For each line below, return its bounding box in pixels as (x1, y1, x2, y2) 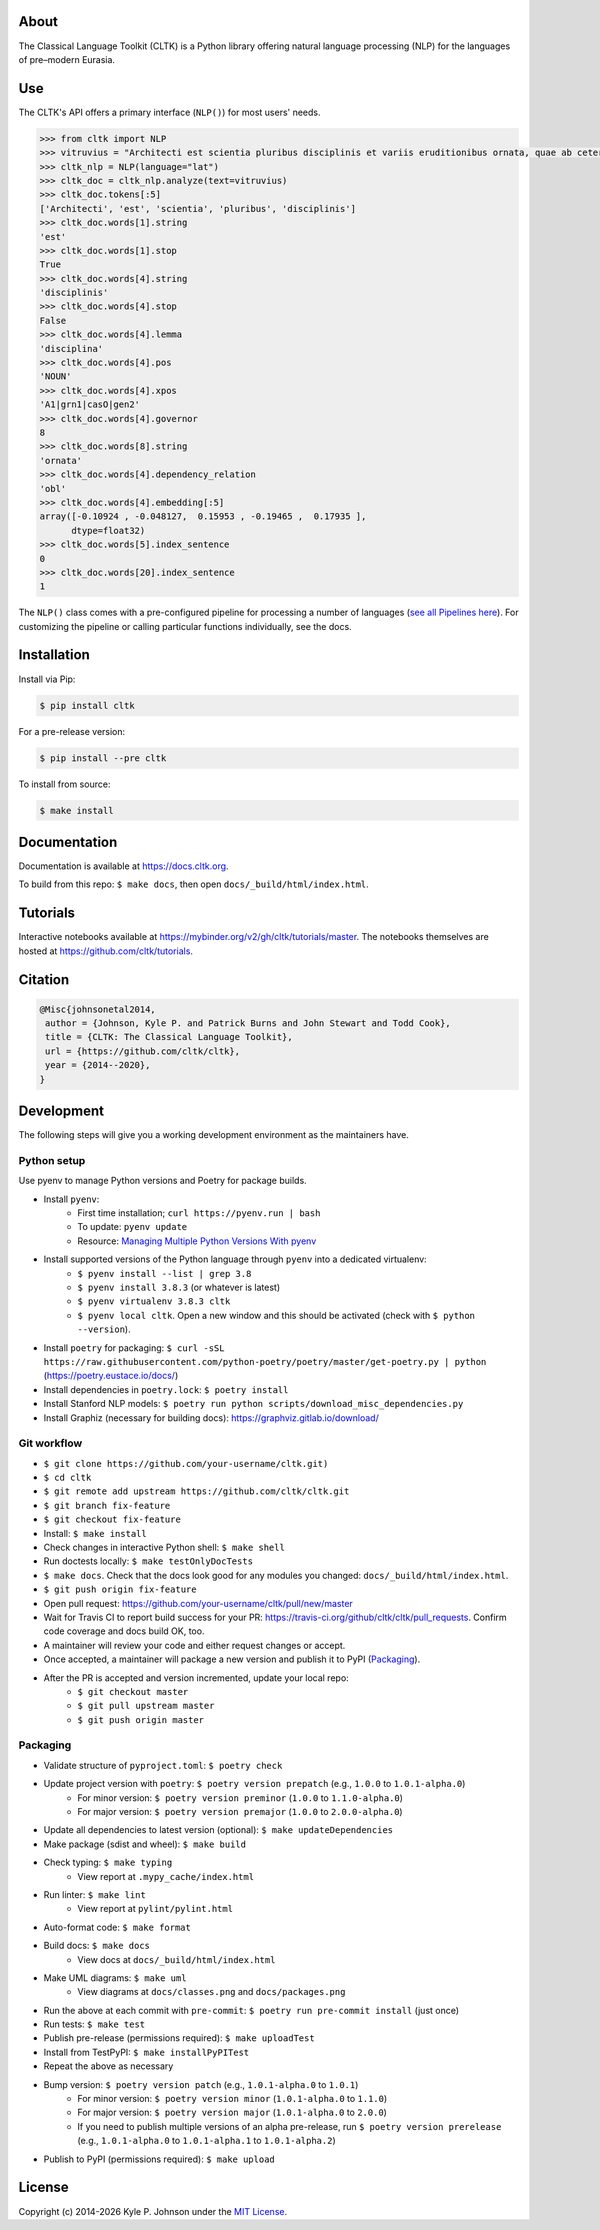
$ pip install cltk (39, 700, 135, 711)
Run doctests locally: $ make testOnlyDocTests (43, 1555, 254, 1567)
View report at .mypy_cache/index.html (77, 1870, 255, 1882)
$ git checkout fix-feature (43, 1514, 182, 1525)
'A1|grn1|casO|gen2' (39, 399, 140, 410)
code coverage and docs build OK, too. (43, 1625, 205, 1637)
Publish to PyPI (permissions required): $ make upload (43, 2153, 275, 2165)
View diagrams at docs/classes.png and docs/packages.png (77, 1986, 346, 1998)
